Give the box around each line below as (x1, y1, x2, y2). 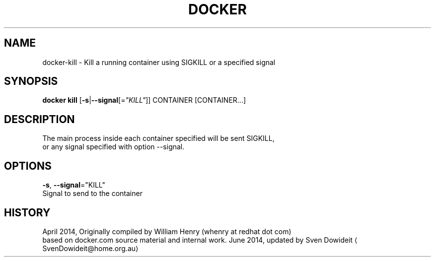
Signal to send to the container (42, 189, 143, 198)
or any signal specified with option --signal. (42, 142, 185, 151)
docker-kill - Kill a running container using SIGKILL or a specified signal (42, 58, 276, 66)
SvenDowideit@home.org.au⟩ (42, 244, 139, 253)
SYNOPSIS (4, 75, 58, 88)
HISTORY (4, 206, 51, 219)
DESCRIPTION (4, 113, 75, 126)
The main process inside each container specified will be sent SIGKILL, (42, 134, 275, 143)
